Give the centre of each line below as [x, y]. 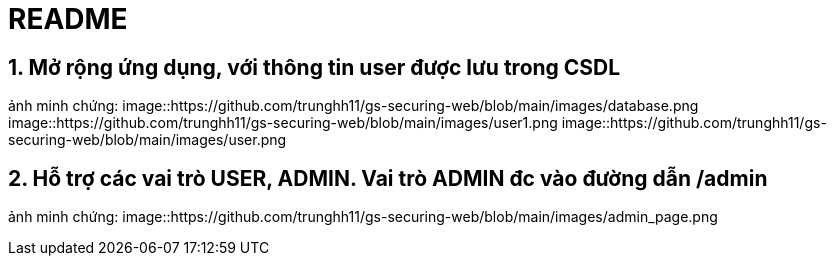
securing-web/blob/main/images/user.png [147, 140]
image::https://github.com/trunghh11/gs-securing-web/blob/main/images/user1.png [283, 123]
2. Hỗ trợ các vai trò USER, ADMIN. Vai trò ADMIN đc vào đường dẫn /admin [388, 178]
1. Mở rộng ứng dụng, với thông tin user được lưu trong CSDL [314, 67]
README [68, 19]
